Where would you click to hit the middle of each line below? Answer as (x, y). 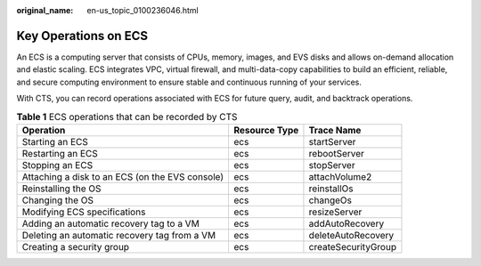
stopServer (332, 165)
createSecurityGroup (352, 246)
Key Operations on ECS (82, 36)
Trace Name (335, 130)
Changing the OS (57, 200)
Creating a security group (75, 246)
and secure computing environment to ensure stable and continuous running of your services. (189, 82)
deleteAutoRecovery (351, 235)
